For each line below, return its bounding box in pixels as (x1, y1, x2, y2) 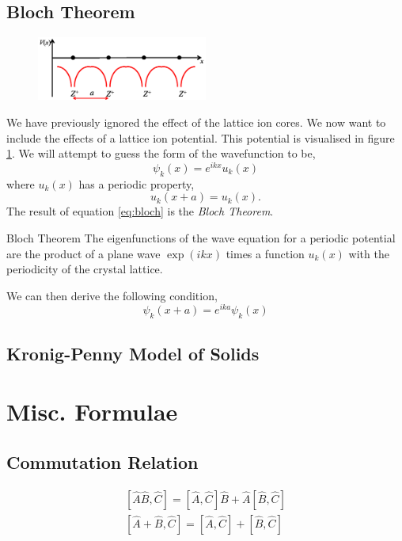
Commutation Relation (6, 449, 199, 474)
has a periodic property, (78, 175, 195, 192)
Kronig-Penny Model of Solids (6, 341, 260, 365)
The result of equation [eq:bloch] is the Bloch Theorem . (6, 203, 274, 219)
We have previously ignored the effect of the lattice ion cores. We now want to (6, 114, 386, 131)
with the (348, 245, 389, 261)
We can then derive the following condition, (6, 287, 218, 303)
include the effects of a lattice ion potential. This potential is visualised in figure (6, 129, 395, 146)
